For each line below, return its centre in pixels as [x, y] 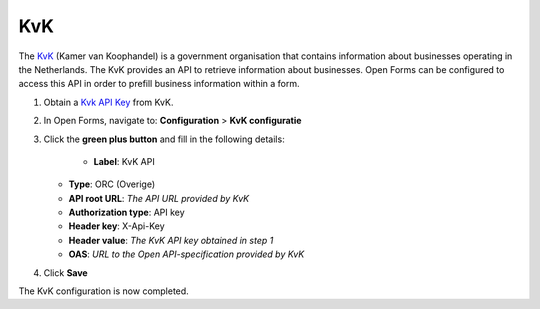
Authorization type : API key [126, 212]
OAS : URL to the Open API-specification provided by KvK [186, 254]
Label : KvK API [124, 161]
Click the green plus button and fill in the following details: [164, 139]
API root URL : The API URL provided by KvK [159, 198]
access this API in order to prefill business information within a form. [159, 84]
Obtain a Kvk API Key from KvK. [108, 102]
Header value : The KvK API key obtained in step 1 [171, 240]
